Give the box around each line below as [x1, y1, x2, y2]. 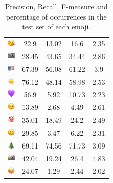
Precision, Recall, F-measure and [5, 1, 108, 11]
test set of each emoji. [22, 21, 91, 32]
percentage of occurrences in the [6, 11, 107, 22]
